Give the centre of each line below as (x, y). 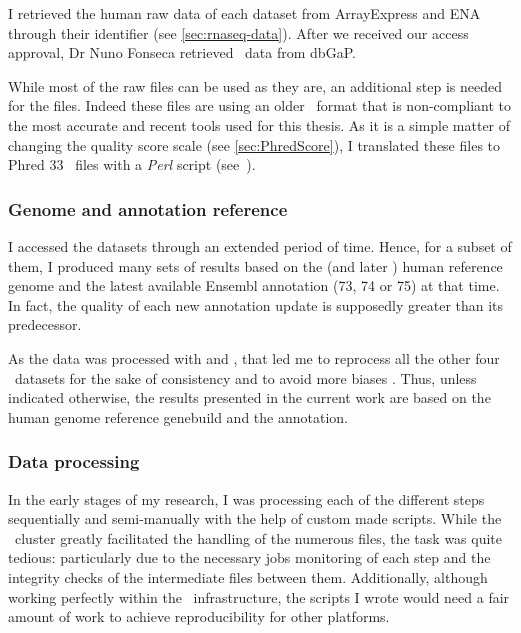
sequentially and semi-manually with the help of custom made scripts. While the (255, 518)
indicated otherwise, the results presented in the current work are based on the (249, 397)
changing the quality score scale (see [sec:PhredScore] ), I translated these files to (254, 144)
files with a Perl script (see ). (165, 164)
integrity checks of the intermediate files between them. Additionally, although (248, 576)
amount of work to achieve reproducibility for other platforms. (199, 616)
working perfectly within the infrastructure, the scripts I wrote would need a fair (259, 596)
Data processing (74, 461)
